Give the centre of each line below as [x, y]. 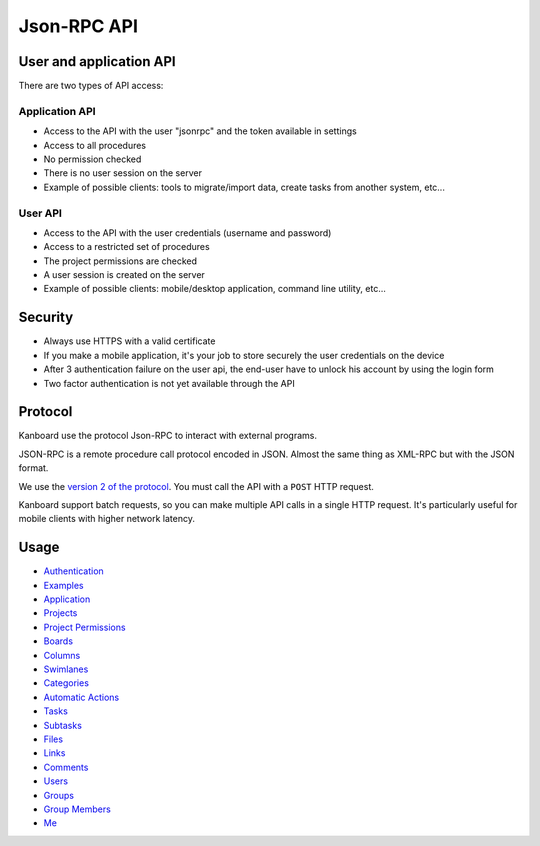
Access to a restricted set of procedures [126, 247]
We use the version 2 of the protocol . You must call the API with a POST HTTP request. [196, 486]
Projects [60, 613]
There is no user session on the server [122, 173]
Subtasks [62, 725]
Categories [66, 683]
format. [33, 468]
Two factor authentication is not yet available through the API [169, 383]
